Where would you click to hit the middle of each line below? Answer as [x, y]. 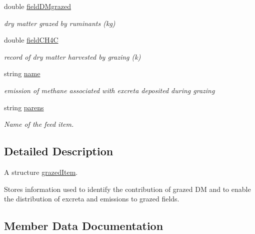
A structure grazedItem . [41, 172]
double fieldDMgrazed [38, 6]
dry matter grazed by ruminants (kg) [60, 23]
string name [22, 73]
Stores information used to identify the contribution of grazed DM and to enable [127, 189]
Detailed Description [59, 151]
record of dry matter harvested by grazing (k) [72, 56]
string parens [24, 107]
